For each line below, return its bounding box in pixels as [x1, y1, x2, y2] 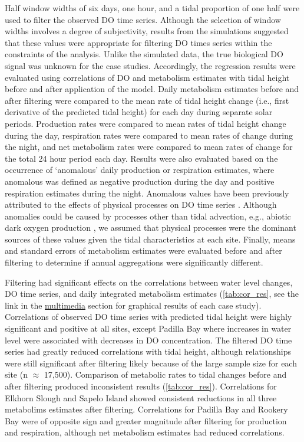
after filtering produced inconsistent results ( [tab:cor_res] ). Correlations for [5, 380, 277, 392]
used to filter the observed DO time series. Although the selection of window [5, 13, 281, 25]
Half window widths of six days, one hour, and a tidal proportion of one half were [5, 2, 300, 14]
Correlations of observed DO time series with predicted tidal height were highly [5, 310, 292, 323]
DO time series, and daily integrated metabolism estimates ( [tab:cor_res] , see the [5, 287, 299, 300]
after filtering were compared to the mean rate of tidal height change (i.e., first [5, 94, 289, 106]
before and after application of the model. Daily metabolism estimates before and [5, 83, 299, 95]
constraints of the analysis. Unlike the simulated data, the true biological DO [5, 48, 283, 60]
